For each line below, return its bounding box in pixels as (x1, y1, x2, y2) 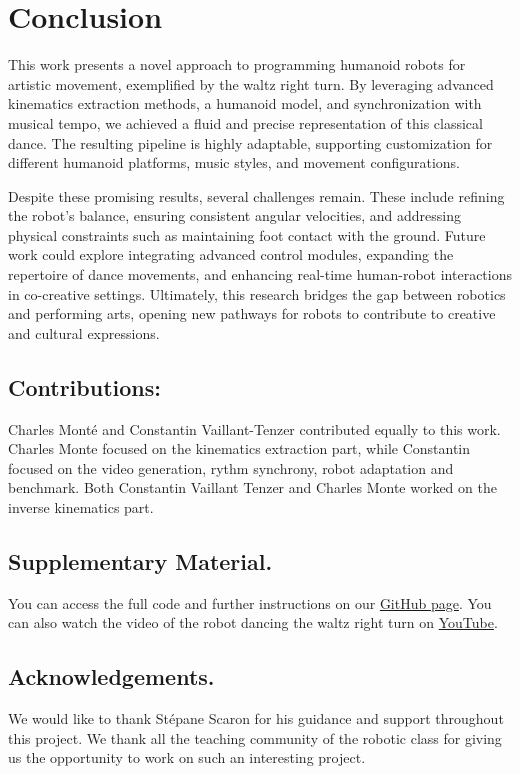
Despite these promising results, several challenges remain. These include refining (8, 185, 505, 206)
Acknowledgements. (8, 661, 215, 692)
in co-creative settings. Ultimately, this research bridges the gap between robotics (8, 283, 506, 304)
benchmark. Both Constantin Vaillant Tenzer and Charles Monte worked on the (8, 477, 497, 498)
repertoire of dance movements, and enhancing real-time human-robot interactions (8, 264, 512, 285)
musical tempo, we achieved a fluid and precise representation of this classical (8, 112, 483, 133)
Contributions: (8, 371, 161, 402)
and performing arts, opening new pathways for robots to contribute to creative (8, 303, 496, 324)
